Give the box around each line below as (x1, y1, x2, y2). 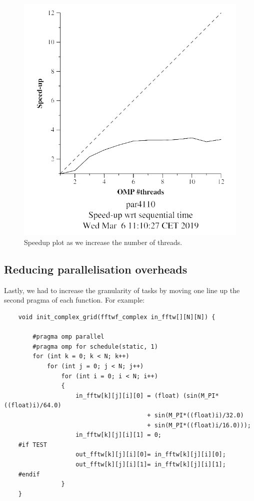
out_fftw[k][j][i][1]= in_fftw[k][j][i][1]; (75, 460, 226, 468)
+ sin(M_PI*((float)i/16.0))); (147, 421, 251, 429)
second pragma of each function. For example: (4, 295, 145, 305)
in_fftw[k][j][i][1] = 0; (75, 431, 161, 439)
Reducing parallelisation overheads (4, 262, 187, 277)
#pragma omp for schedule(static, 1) (32, 343, 158, 350)
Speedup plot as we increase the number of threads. (24, 237, 182, 247)
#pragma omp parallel (32, 333, 104, 341)
